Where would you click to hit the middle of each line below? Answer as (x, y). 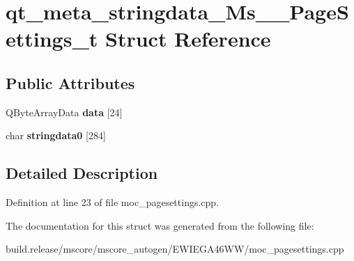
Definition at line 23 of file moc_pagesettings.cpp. (113, 202)
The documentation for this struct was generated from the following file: (160, 225)
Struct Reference (188, 39)
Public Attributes (70, 82)
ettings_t (52, 39)
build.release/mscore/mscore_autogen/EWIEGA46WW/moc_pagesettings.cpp (175, 249)
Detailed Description (82, 173)
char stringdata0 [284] (56, 135)
